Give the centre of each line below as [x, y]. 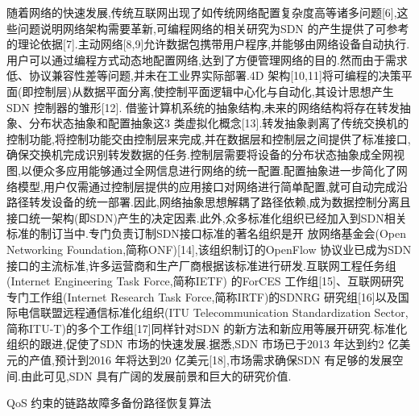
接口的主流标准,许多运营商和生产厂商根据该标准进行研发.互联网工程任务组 [201, 265]
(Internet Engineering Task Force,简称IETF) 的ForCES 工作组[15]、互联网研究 [205, 281]
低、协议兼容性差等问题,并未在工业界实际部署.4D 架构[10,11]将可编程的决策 [204, 75]
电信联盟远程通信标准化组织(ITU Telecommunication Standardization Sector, [213, 312]
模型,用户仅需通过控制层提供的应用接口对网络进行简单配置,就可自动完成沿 [212, 186]
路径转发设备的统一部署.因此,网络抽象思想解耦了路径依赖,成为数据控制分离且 [209, 202]
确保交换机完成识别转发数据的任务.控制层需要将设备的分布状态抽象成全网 [200, 154]
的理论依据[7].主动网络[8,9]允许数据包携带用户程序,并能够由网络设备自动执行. [208, 44]
